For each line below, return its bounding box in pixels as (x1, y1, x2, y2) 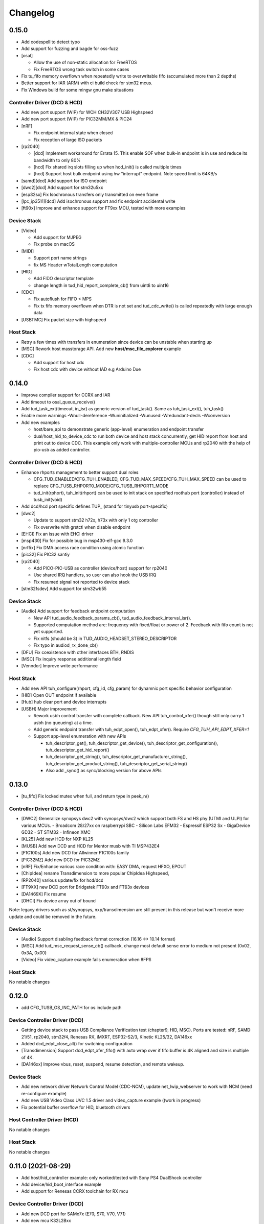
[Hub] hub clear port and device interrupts (21, 699, 107, 705)
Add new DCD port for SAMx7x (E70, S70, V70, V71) (21, 1211, 126, 1217)
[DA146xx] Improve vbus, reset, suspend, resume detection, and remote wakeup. (21, 1061, 185, 1067)
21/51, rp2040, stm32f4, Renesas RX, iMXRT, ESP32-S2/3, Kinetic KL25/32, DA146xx (21, 1034, 193, 1040)
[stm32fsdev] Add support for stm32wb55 (21, 586, 107, 592)
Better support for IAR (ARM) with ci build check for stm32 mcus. (21, 80, 153, 86)
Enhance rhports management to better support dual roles (21, 469, 139, 475)
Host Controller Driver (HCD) (9, 1116, 79, 1123)
